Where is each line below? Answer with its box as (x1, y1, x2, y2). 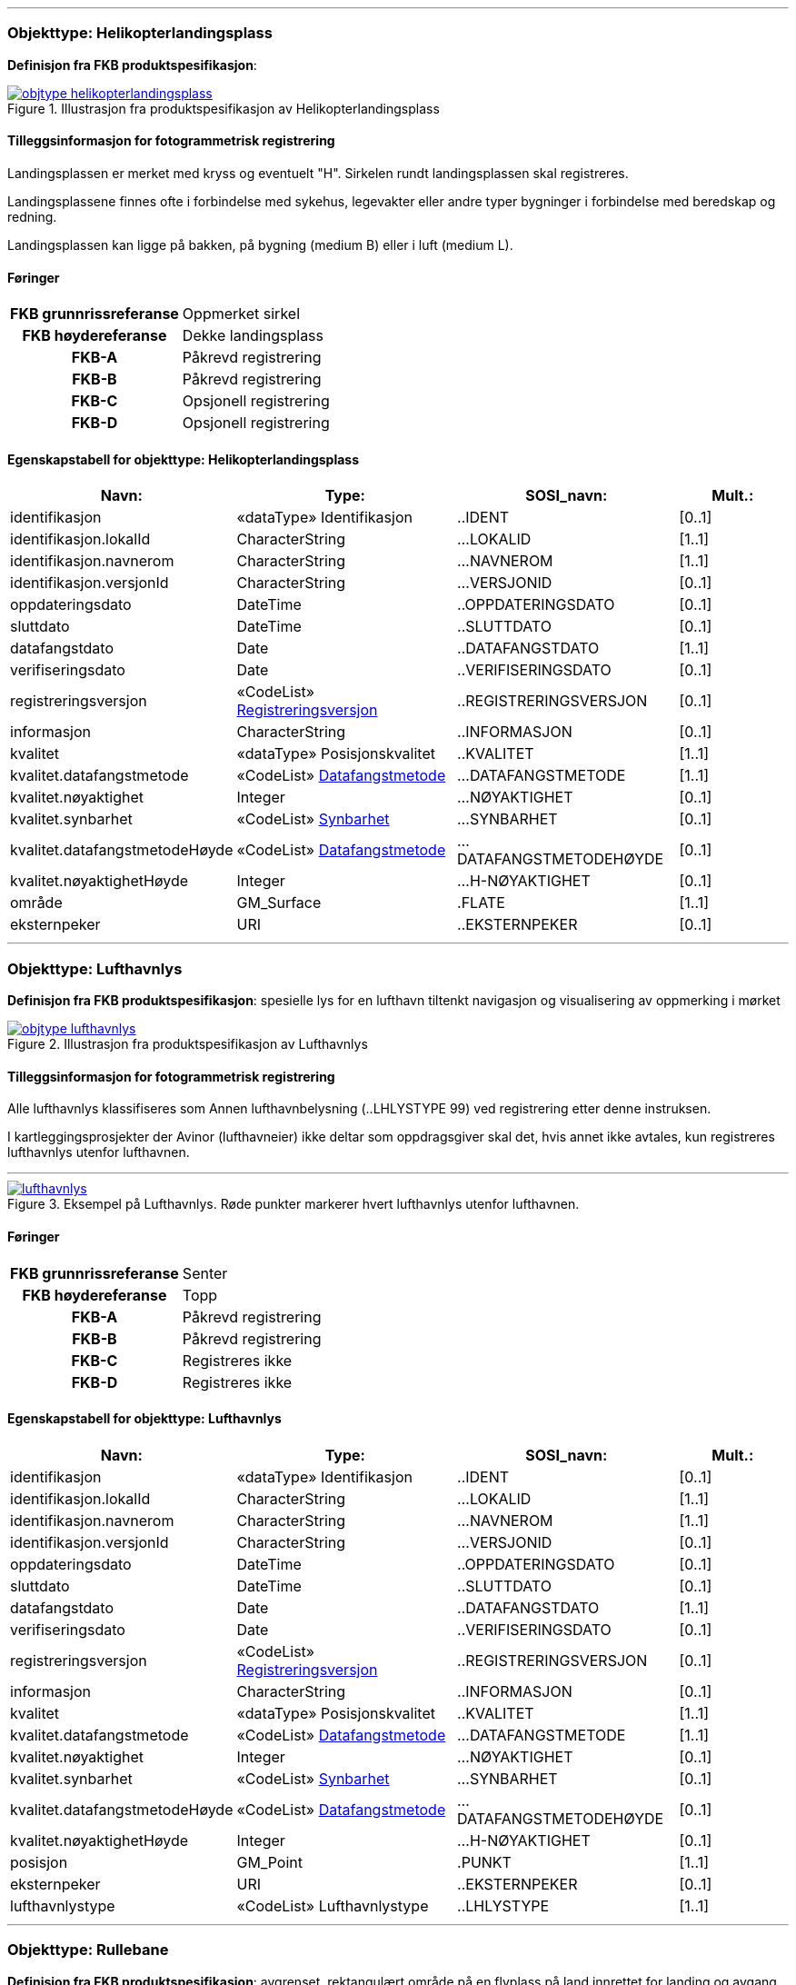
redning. (7, 208, 57, 224)
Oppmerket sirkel (182, 304, 301, 324)
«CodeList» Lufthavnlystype (236, 1896, 429, 1915)
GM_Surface (236, 893, 322, 913)
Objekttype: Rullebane (7, 1940, 169, 1960)
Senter (182, 1263, 228, 1282)
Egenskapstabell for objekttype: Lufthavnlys (7, 1411, 282, 1427)
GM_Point (236, 1852, 303, 1871)
